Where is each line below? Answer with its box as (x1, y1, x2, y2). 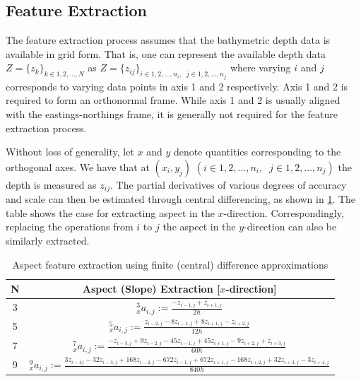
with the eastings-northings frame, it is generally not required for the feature (6, 107, 338, 122)
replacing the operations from (6, 219, 134, 234)
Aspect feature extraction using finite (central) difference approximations (12, 257, 329, 271)
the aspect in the (162, 219, 236, 234)
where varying (230, 60, 291, 75)
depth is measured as (6, 177, 97, 192)
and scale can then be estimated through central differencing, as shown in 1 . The (6, 192, 356, 206)
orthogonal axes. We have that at (6, 159, 150, 174)
